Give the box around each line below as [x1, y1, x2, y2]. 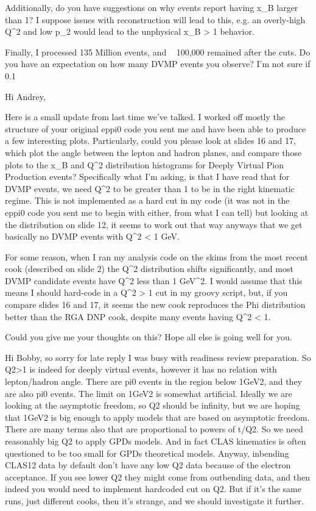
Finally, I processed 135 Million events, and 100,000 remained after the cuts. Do [5, 45, 311, 58]
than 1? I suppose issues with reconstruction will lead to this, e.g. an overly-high [5, 13, 306, 26]
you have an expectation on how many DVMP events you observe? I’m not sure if [5, 57, 311, 70]
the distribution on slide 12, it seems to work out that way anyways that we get [5, 218, 303, 230]
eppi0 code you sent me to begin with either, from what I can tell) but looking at [5, 205, 309, 218]
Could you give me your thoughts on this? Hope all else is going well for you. [5, 331, 292, 343]
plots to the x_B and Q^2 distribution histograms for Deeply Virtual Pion [5, 158, 284, 171]
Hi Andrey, [5, 90, 46, 102]
